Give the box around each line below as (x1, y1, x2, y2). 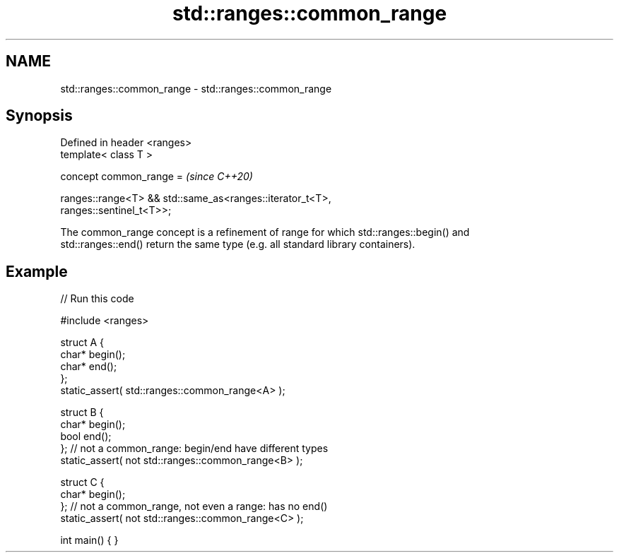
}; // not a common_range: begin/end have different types (60, 442, 329, 455)
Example (6, 262, 68, 280)
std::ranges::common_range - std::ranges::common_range (60, 82, 332, 95)
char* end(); (60, 360, 117, 373)
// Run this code (60, 292, 134, 305)
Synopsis (6, 107, 73, 125)
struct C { (60, 476, 105, 489)
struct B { (60, 406, 104, 419)
